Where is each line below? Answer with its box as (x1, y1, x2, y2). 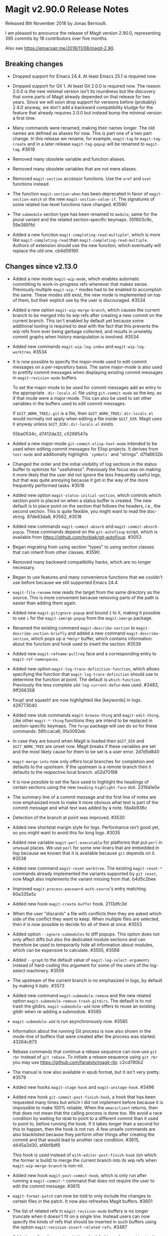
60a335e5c (12, 891, 37, 897)
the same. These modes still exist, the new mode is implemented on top (12, 291, 161, 298)
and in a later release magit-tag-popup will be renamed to (27, 141, 145, 147)
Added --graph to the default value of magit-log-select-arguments (12, 957, 150, 963)
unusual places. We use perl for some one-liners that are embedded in (12, 844, 159, 850)
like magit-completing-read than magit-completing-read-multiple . (12, 237, 149, 243)
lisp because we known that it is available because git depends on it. (12, 850, 156, 856)
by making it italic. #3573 (12, 982, 65, 988)
